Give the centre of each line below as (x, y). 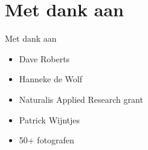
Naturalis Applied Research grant (81, 99)
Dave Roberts (44, 58)
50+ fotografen (47, 140)
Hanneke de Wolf (51, 79)
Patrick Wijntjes (50, 119)
